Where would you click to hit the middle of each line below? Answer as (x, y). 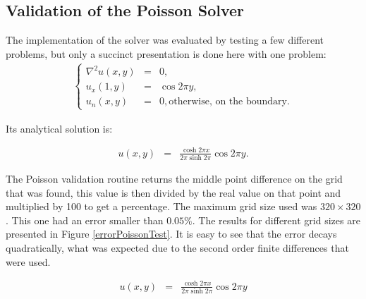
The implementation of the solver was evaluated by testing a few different (165, 40)
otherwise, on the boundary (228, 102)
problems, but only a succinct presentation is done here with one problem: (166, 53)
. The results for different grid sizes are (276, 220)
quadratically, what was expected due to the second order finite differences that (177, 247)
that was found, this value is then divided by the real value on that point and (173, 192)
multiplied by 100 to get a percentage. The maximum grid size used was (161, 206)
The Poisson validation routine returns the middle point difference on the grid (174, 178)
